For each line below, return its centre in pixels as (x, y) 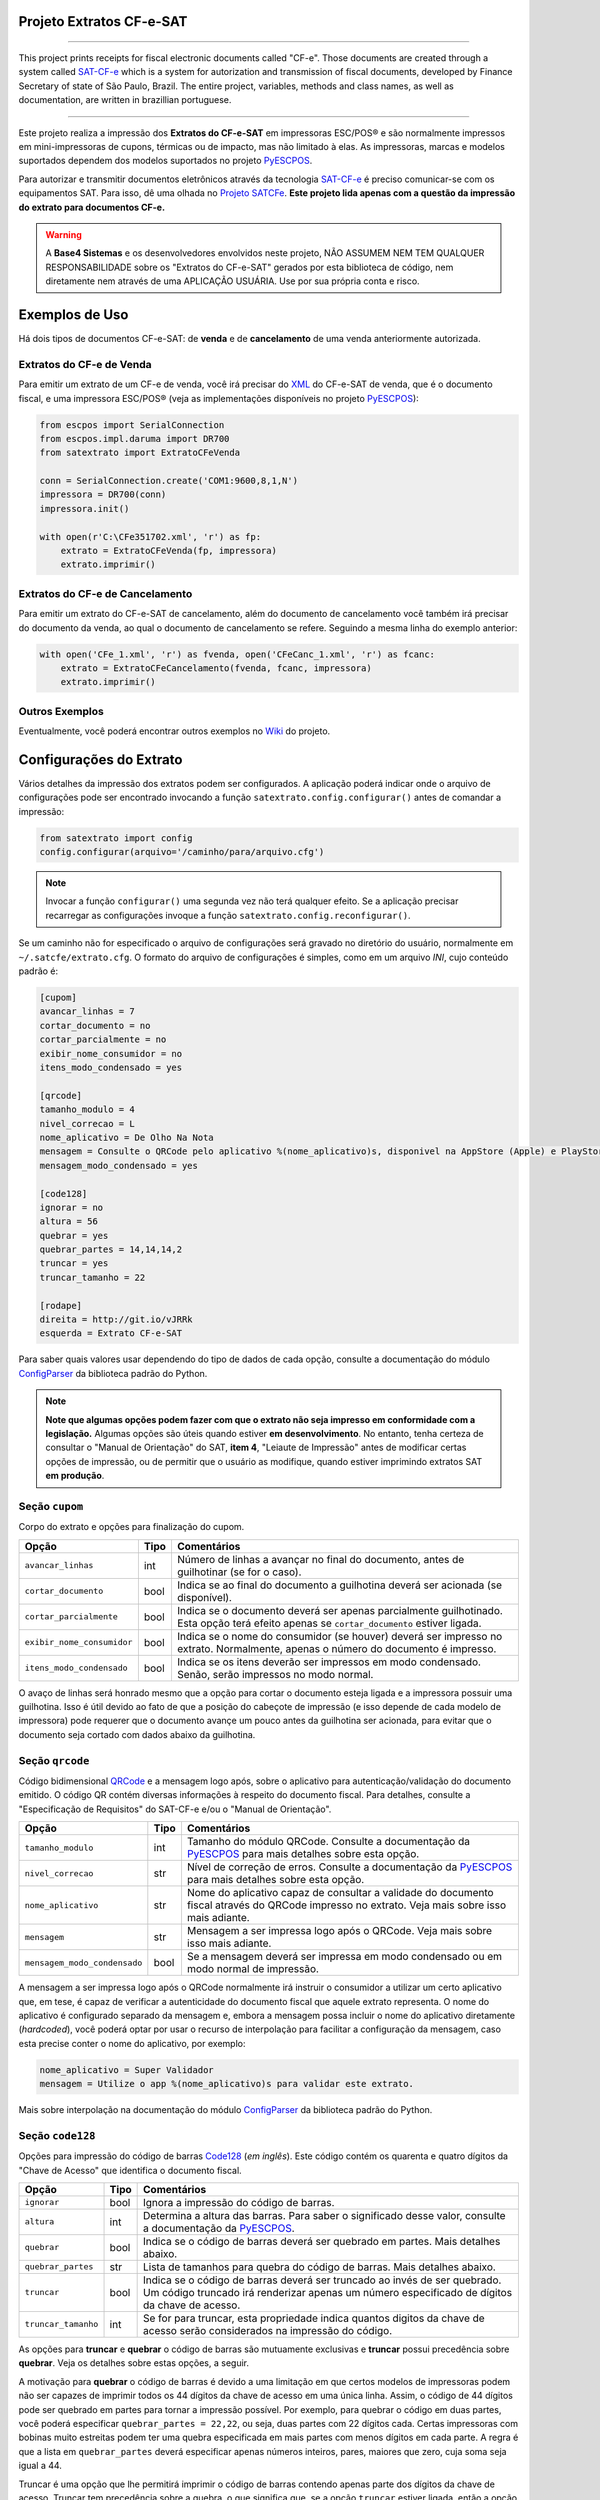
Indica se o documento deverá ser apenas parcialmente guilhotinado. (340, 1610)
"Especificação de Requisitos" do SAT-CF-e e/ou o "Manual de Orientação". (175, 1809)
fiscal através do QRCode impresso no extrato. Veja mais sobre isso (346, 1905)
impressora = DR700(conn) (103, 494)
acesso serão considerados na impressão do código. (268, 2330)
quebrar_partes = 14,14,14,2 (111, 1249)
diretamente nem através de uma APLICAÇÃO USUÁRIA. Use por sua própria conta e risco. (232, 281)
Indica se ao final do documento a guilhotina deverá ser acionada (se (339, 1585)
